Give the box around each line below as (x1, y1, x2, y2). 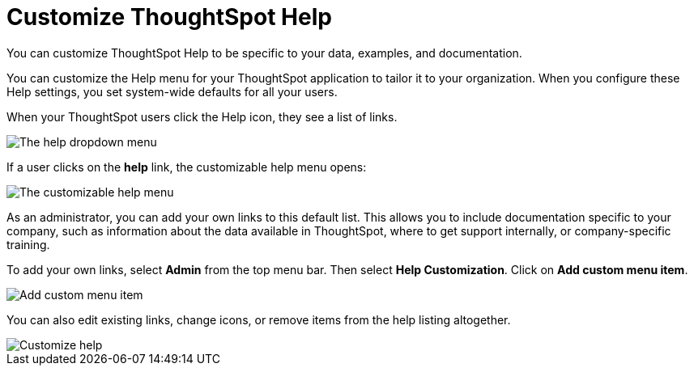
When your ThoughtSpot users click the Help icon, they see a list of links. (6, 109, 398, 124)
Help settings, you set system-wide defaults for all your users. (6, 84, 338, 99)
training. (6, 237, 50, 252)
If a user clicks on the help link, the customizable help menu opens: (6, 159, 367, 174)
